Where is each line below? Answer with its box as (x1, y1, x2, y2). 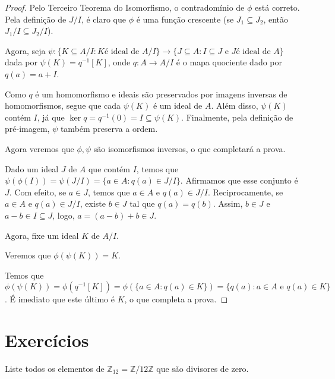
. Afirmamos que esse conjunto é (180, 174, 298, 187)
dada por (5, 56, 37, 68)
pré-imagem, (5, 122, 50, 135)
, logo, (52, 209, 75, 221)
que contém (88, 162, 130, 175)
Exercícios (5, 328, 89, 352)
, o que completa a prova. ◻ (124, 293, 228, 305)
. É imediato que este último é (5, 293, 115, 305)
